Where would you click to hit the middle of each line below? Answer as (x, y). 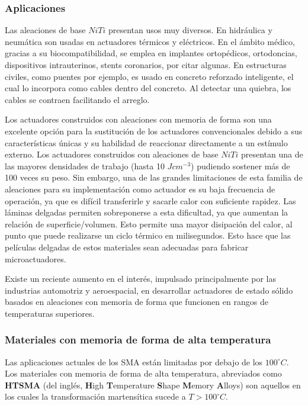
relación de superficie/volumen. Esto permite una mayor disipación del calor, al (149, 224)
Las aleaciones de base (45, 30)
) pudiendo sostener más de (240, 165)
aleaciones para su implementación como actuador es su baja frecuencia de (140, 189)
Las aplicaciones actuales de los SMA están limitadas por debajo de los (134, 361)
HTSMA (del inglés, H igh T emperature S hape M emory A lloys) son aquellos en (153, 385)
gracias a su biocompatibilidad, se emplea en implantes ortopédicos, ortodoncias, (151, 53)
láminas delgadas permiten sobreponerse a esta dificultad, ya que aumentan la (147, 212)
